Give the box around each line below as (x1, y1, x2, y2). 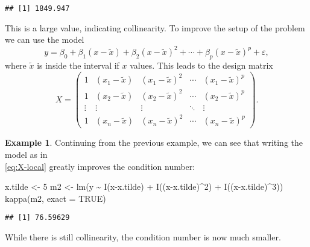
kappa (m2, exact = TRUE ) (5, 192, 106, 204)
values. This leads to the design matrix (130, 59, 273, 72)
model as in (5, 148, 48, 161)
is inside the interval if (37, 59, 119, 72)
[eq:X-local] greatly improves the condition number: (5, 160, 195, 172)
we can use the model (5, 33, 84, 46)
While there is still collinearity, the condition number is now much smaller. (5, 231, 281, 243)
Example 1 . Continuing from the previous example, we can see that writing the (5, 136, 303, 149)
